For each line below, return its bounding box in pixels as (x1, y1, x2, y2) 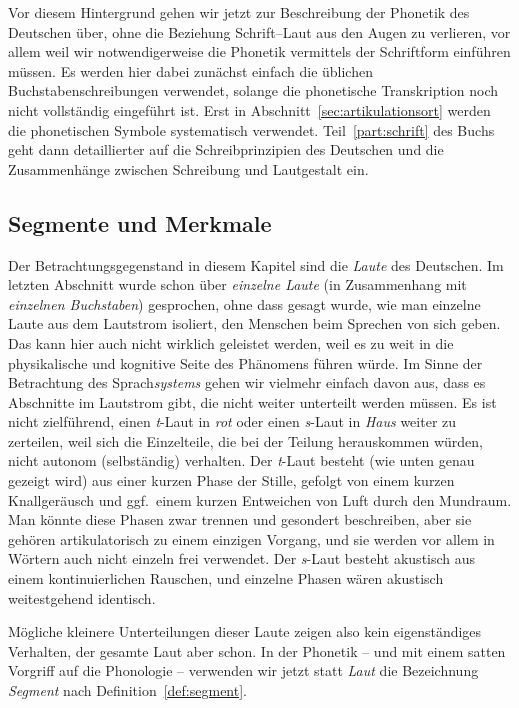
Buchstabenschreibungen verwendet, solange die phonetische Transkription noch (8, 80, 498, 101)
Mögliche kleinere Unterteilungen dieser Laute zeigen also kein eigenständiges (8, 621, 482, 642)
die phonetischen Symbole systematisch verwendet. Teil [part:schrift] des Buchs (8, 119, 495, 140)
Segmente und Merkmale (8, 207, 272, 238)
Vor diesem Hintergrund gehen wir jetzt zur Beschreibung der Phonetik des (8, 2, 470, 22)
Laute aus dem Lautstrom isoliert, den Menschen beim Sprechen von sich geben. (8, 313, 501, 334)
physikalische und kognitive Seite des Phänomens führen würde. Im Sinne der (8, 352, 483, 373)
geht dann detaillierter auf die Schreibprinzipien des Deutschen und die (8, 139, 444, 160)
